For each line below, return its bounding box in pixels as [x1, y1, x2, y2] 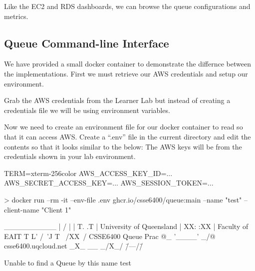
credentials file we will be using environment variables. [4, 104, 170, 115]
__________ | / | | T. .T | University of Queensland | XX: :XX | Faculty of [4, 221, 249, 231]
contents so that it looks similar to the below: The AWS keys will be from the [4, 141, 242, 151]
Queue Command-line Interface [4, 35, 169, 50]
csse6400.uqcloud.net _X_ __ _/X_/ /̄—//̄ [4, 240, 143, 251]
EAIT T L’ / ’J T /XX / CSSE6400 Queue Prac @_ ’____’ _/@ [4, 230, 216, 241]
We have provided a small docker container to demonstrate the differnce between [4, 58, 251, 69]
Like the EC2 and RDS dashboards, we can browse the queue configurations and [4, 1, 251, 11]
